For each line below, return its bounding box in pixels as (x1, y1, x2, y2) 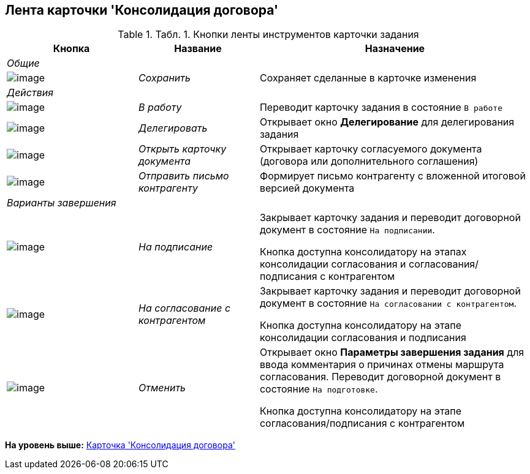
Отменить (138, 382, 186, 394)
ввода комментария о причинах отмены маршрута (259, 358, 504, 371)
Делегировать (138, 122, 208, 135)
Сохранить (138, 72, 191, 85)
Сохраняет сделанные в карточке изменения (259, 72, 477, 85)
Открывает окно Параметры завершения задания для (259, 346, 524, 359)
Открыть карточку (138, 143, 227, 156)
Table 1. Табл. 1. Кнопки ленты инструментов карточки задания (118, 28, 419, 41)
